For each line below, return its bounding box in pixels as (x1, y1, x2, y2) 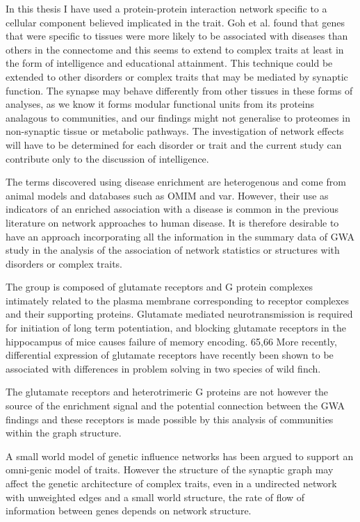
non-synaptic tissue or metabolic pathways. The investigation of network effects (6, 124, 344, 138)
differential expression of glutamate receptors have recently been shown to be (6, 348, 334, 362)
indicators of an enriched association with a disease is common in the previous (6, 202, 338, 216)
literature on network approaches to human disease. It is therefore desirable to (6, 215, 339, 229)
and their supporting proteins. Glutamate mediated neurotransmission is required (6, 307, 353, 321)
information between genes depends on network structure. (6, 503, 252, 518)
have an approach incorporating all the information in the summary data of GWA (6, 229, 355, 243)
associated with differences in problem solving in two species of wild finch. (6, 361, 321, 375)
